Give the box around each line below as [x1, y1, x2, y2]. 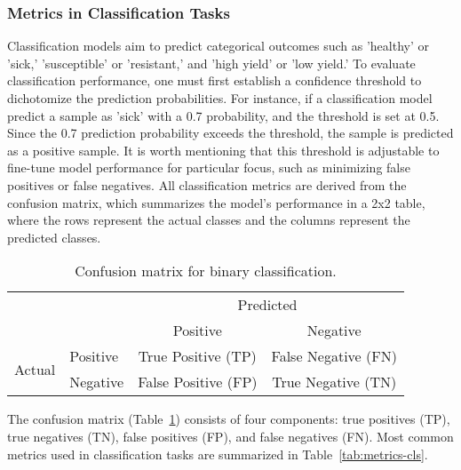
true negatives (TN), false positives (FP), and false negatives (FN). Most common [7, 426, 454, 445]
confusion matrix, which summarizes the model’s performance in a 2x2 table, [7, 193, 425, 211]
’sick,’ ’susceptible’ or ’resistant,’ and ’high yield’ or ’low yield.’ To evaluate [7, 53, 416, 72]
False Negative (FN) [271, 346, 397, 367]
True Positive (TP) [138, 346, 257, 367]
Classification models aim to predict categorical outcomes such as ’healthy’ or [7, 36, 429, 55]
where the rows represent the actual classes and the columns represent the [7, 211, 410, 229]
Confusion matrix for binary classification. [75, 260, 337, 282]
